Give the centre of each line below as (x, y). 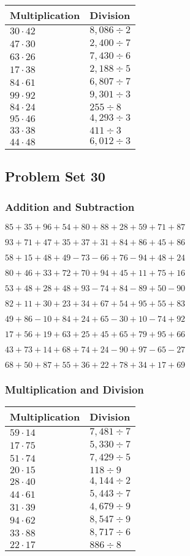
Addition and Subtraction (70, 206)
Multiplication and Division (74, 389)
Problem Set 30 (55, 176)
